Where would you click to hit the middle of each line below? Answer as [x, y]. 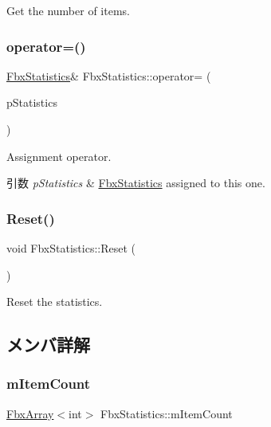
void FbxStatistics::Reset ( [71, 248]
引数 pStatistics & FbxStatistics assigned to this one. [136, 183]
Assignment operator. [59, 156]
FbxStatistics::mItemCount [167, 413]
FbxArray [30, 413]
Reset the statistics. [55, 302]
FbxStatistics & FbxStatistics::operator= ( [109, 75]
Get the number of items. [68, 10]
